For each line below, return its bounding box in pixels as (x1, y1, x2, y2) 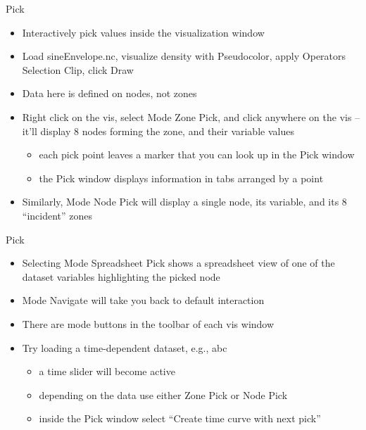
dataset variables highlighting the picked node (22, 269, 220, 284)
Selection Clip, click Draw (22, 62, 134, 77)
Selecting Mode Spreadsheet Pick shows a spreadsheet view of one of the (22, 255, 335, 270)
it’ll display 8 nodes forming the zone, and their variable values (22, 123, 294, 138)
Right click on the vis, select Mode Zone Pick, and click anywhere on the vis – (22, 109, 360, 124)
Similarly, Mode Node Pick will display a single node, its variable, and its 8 (22, 194, 347, 209)
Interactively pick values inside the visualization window (22, 25, 265, 39)
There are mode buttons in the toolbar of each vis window (22, 316, 274, 331)
